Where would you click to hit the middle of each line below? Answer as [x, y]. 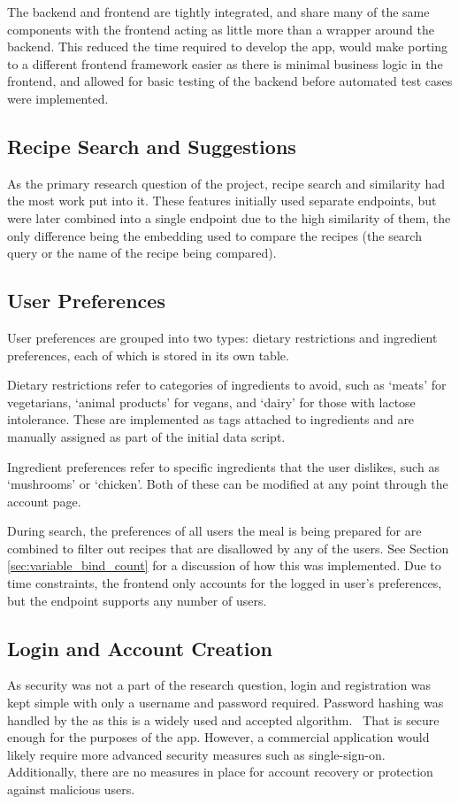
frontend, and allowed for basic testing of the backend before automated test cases [230, 81]
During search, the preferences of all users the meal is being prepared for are [214, 531]
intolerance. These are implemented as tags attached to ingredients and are [211, 419]
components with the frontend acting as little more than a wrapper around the [221, 29]
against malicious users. [71, 789]
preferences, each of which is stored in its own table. [148, 355]
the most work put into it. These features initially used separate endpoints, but [222, 201]
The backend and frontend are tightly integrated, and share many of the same [218, 12]
